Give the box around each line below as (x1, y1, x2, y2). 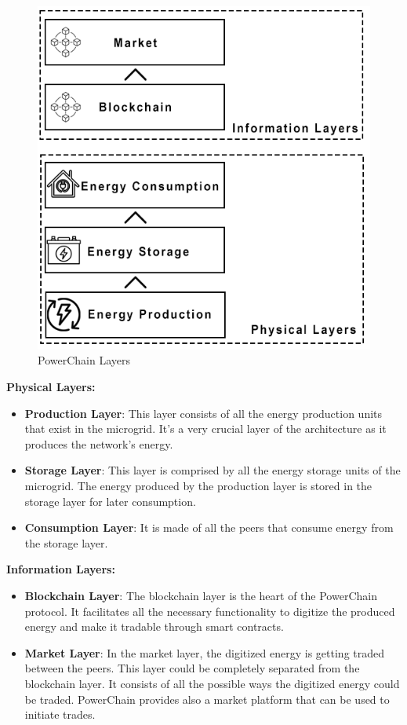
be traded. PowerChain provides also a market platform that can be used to (24, 690, 390, 707)
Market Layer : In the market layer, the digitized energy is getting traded (24, 644, 385, 661)
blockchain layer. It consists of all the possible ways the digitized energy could (24, 675, 400, 691)
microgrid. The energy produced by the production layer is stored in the (24, 477, 372, 493)
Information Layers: (6, 561, 115, 577)
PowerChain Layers (38, 352, 130, 368)
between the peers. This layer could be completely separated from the (24, 660, 360, 676)
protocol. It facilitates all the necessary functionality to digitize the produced (24, 602, 395, 619)
